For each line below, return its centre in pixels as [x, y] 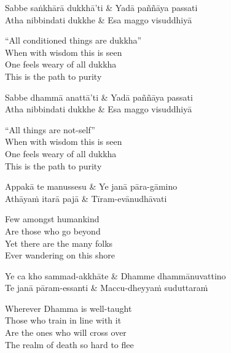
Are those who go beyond [53, 231]
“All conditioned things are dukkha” [73, 40]
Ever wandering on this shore [60, 255]
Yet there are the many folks [59, 243]
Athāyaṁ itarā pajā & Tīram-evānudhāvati [86, 198]
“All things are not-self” [50, 129]
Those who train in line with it [63, 320]
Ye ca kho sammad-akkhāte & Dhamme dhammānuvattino [116, 275]
